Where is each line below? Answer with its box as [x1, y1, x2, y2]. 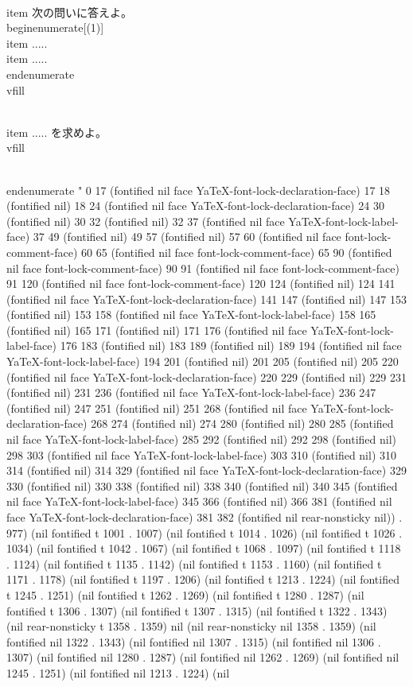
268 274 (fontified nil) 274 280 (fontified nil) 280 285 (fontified [91, 415, 394, 432]
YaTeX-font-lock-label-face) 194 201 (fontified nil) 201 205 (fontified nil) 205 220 [6, 353, 399, 370]
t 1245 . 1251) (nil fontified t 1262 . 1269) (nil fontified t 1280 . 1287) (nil [6, 586, 364, 603]
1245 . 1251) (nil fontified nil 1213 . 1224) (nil [6, 664, 230, 681]
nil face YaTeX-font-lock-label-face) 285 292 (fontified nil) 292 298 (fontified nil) [6, 431, 397, 448]
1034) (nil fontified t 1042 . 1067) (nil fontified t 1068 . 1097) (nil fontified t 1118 [6, 540, 401, 557]
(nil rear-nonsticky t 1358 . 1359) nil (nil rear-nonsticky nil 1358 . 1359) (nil [6, 618, 376, 635]
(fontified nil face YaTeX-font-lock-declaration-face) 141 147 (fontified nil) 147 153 [6, 290, 407, 307]
